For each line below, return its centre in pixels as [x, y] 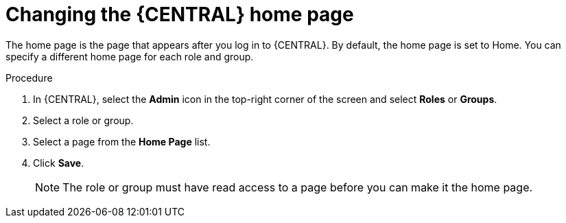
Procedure [29, 78]
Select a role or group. [83, 120]
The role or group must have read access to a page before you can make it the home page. [298, 187]
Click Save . [59, 163]
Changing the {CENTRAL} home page [180, 14]
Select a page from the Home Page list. [122, 141]
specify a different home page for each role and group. [130, 56]
